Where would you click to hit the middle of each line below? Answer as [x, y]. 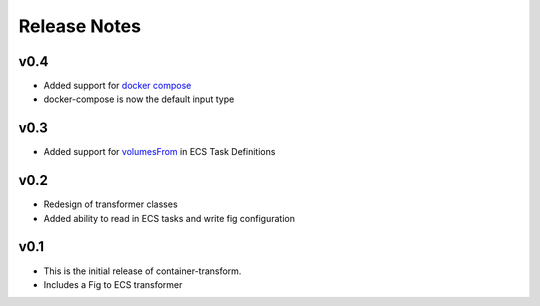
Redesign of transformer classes [111, 204]
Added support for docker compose [117, 86]
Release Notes [80, 26]
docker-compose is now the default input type [139, 99]
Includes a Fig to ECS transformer [113, 284]
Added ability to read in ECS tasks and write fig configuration [169, 218]
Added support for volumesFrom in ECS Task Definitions [159, 152]
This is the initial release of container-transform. [142, 271]
